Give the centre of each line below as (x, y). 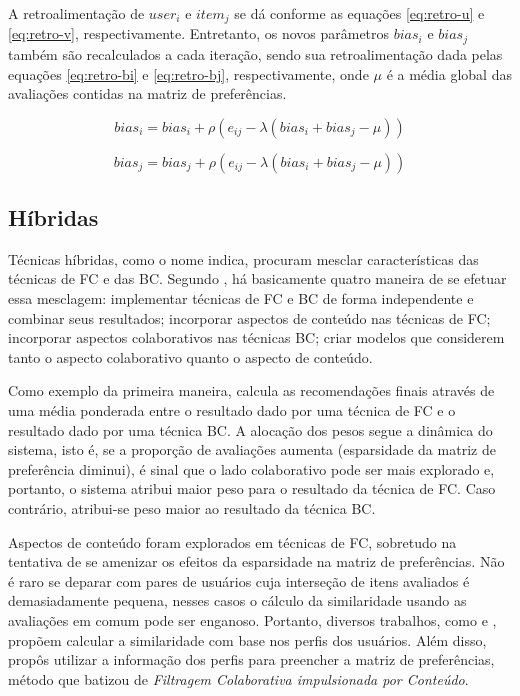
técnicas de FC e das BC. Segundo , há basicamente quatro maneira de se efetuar (257, 278)
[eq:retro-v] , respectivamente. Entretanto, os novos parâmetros (199, 33)
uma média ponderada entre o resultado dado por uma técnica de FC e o (232, 410)
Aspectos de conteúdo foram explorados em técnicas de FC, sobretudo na (232, 541)
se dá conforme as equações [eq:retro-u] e (359, 13)
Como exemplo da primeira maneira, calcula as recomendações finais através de (251, 390)
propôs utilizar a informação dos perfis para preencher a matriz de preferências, (251, 659)
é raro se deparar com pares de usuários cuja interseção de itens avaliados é (239, 580)
